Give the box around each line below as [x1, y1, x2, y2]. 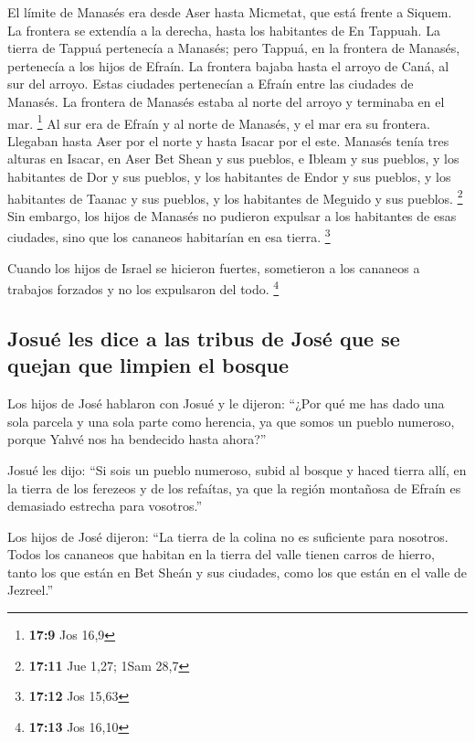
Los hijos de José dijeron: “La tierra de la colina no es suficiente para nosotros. [7, 526, 449, 546]
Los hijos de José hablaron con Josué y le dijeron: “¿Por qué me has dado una [7, 394, 445, 413]
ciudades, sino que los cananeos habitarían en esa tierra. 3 [7, 225, 331, 247]
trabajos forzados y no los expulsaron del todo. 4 [7, 277, 280, 298]
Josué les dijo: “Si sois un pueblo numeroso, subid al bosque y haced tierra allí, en [7, 460, 467, 479]
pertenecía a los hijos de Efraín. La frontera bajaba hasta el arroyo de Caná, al [7, 56, 449, 75]
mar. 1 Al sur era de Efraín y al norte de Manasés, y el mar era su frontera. [7, 111, 430, 132]
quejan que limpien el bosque [7, 351, 289, 379]
